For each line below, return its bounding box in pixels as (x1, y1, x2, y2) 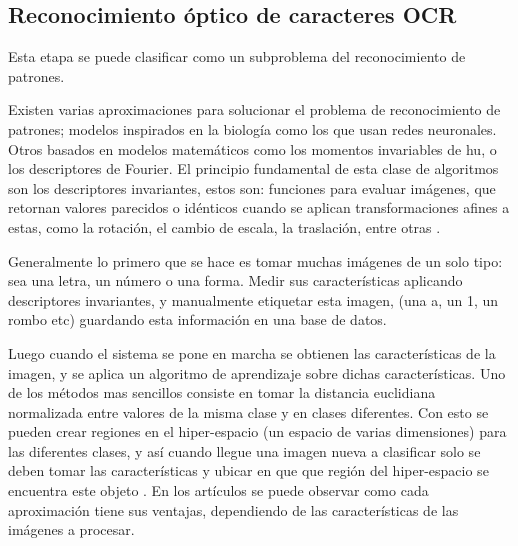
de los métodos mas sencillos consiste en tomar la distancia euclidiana (8, 382, 436, 403)
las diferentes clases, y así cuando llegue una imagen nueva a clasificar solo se (8, 440, 481, 461)
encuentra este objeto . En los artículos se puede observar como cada (8, 480, 429, 501)
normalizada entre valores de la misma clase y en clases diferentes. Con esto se (8, 401, 489, 422)
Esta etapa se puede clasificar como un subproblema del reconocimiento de (8, 46, 466, 67)
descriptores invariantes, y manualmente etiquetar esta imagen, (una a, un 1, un (8, 289, 499, 310)
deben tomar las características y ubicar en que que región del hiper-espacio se (8, 460, 489, 481)
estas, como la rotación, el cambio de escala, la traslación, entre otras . (8, 216, 441, 237)
